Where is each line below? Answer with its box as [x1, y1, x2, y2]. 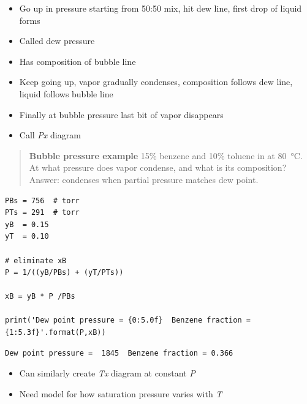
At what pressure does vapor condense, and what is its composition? [29, 161, 287, 174]
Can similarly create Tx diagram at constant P [19, 367, 195, 380]
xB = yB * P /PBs [5, 292, 75, 301]
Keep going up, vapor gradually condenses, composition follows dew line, [19, 75, 293, 88]
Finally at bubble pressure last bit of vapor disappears [19, 108, 224, 121]
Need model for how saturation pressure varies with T [19, 387, 222, 400]
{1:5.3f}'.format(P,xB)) [5, 328, 106, 337]
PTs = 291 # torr [5, 208, 80, 217]
